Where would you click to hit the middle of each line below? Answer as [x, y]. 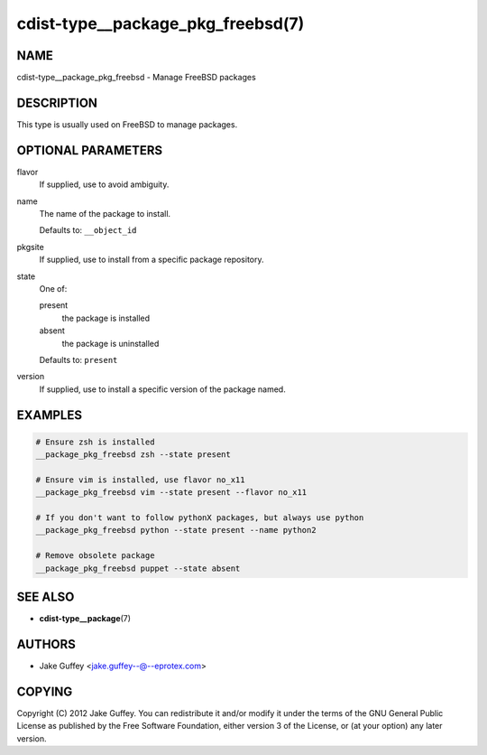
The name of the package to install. [105, 214]
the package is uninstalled [110, 343]
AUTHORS [46, 644]
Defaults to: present [78, 359]
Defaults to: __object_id [88, 230]
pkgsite [30, 247]
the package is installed [106, 318]
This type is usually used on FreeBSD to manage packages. [127, 124]
